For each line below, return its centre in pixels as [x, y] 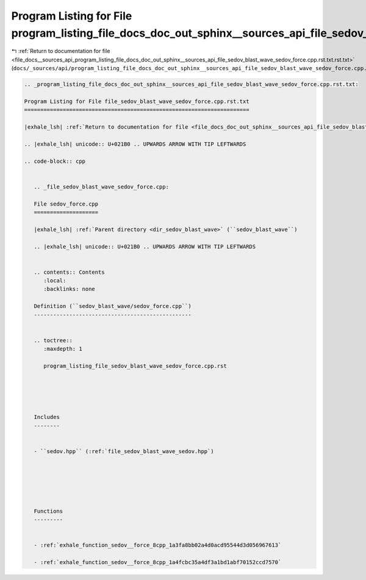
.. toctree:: [53, 340]
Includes [47, 417]
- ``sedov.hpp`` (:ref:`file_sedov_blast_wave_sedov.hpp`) [124, 451]
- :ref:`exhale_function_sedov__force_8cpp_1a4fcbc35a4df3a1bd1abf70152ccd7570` [158, 562]
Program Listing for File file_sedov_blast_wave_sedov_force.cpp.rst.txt [137, 101]
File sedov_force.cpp [66, 204]
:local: [55, 281]
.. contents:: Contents [69, 272]
